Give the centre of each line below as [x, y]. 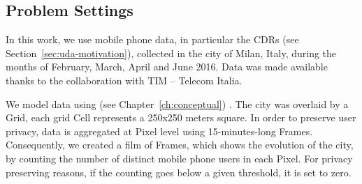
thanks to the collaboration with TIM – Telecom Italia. [124, 80]
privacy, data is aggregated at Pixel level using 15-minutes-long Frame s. [159, 131]
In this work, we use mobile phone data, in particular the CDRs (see [152, 39]
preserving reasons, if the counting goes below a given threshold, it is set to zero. [179, 172]
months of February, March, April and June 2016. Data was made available [167, 67]
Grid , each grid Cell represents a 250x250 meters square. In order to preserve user [181, 117]
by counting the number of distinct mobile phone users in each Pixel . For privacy [179, 158]
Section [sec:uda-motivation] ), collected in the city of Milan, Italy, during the [171, 53]
